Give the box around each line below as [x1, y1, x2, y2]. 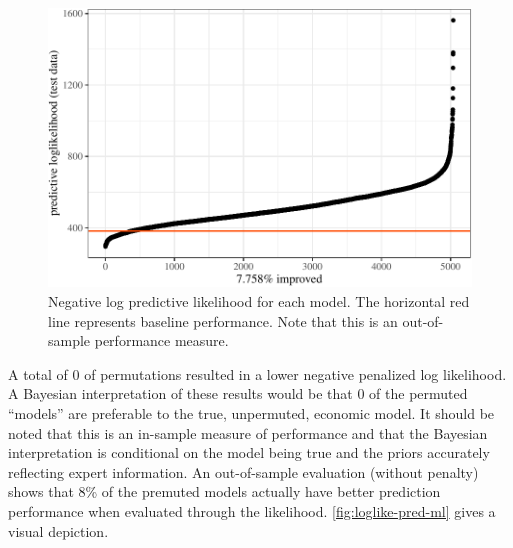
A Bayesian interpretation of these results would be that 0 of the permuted [8, 383, 468, 404]
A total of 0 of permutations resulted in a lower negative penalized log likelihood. [8, 363, 507, 384]
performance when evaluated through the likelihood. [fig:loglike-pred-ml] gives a [8, 500, 496, 521]
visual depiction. [8, 520, 109, 541]
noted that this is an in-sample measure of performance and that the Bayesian [8, 422, 488, 443]
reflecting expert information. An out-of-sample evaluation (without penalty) [8, 461, 479, 482]
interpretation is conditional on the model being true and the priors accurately [8, 442, 490, 463]
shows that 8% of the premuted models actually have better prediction [8, 481, 441, 502]
